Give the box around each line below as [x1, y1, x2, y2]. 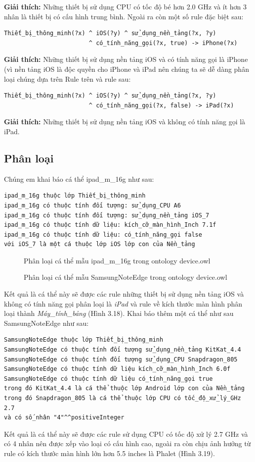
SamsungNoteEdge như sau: [4, 317, 89, 328]
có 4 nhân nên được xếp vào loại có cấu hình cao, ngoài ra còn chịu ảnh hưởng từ [4, 438, 251, 449]
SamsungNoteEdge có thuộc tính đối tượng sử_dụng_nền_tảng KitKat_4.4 [4, 346, 241, 354]
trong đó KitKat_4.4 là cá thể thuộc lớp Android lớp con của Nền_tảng [4, 385, 245, 392]
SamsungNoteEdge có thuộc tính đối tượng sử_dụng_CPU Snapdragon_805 [4, 356, 238, 363]
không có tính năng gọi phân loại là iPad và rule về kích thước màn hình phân [4, 298, 243, 308]
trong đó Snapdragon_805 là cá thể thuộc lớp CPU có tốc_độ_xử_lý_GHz [4, 395, 241, 402]
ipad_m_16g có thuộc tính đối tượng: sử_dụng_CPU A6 [4, 202, 181, 209]
